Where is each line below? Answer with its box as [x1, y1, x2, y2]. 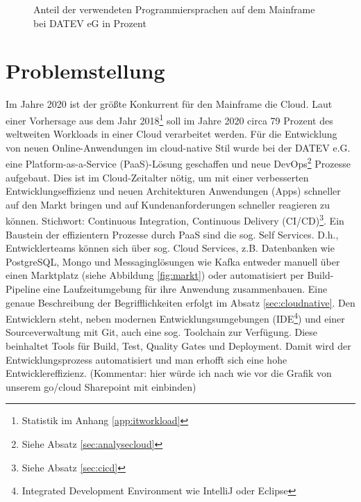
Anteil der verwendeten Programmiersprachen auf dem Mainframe [33, 2, 315, 16]
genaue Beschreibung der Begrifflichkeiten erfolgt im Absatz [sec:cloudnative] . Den [6, 295, 355, 309]
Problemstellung [6, 56, 165, 85]
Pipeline [6, 282, 40, 295]
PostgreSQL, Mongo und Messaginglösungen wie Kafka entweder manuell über [6, 254, 340, 268]
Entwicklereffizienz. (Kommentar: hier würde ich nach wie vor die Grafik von [6, 366, 332, 380]
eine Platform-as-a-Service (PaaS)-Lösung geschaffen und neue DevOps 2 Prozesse [6, 154, 351, 170]
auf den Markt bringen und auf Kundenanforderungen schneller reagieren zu [6, 197, 330, 211]
